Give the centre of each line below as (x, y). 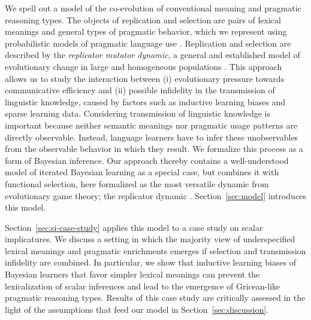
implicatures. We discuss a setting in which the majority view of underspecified (150, 239)
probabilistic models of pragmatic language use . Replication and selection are (148, 43)
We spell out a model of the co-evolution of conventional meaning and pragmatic (153, 8)
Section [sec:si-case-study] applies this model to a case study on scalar (134, 227)
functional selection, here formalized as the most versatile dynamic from (137, 183)
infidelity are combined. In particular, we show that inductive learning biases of (151, 262)
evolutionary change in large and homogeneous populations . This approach (144, 66)
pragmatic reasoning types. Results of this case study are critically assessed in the (155, 298)
